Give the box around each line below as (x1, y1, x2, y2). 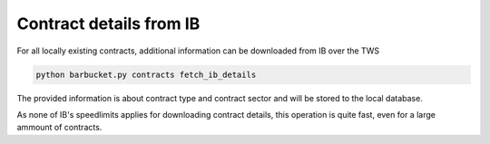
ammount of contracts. (16, 122, 103, 133)
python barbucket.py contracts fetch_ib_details (35, 69, 257, 80)
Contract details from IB (16, 14, 201, 34)
